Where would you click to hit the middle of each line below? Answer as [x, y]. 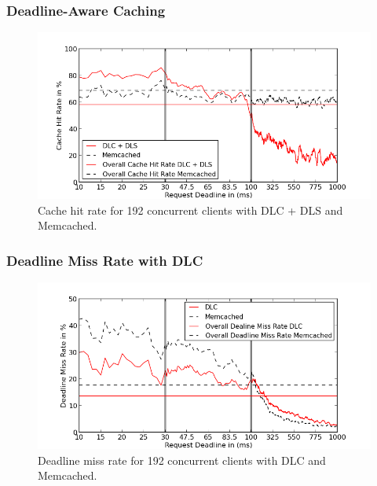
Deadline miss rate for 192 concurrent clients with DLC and [182, 460]
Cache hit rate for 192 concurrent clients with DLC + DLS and [190, 210]
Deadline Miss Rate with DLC [105, 260]
